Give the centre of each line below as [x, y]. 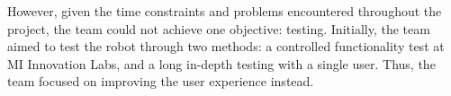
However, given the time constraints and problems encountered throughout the [225, 11]
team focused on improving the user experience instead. [161, 81]
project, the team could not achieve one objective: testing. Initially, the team [219, 28]
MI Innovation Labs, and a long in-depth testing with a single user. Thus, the [221, 63]
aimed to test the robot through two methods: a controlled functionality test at [226, 46]
